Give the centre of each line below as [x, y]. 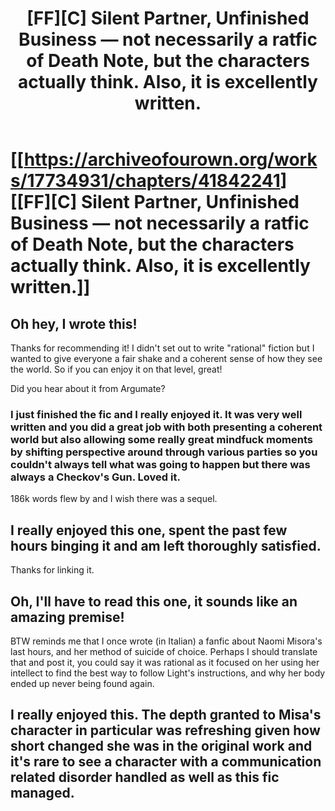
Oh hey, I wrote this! [74, 323]
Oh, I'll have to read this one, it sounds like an [154, 601]
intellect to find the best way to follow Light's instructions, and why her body [168, 673]
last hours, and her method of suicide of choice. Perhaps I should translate [164, 651]
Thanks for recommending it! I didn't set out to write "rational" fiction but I [162, 348]
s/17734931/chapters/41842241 [145, 181]
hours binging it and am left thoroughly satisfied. [166, 545]
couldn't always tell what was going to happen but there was [160, 464]
